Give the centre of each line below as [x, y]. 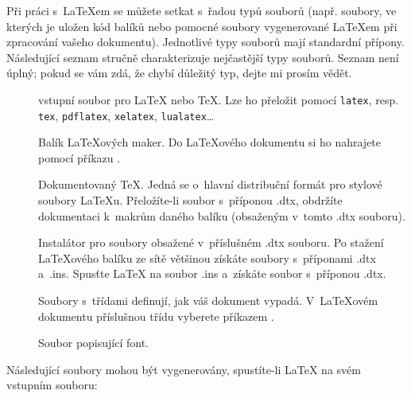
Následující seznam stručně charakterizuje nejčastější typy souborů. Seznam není [203, 57]
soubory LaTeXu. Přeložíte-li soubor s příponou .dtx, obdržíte [190, 200]
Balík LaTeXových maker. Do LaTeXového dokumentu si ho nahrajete [210, 142]
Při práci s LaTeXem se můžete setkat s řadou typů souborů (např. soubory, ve [202, 10]
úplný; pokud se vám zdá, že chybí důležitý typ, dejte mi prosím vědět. [179, 73]
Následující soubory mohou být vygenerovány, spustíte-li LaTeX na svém [184, 369]
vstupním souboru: [52, 385]
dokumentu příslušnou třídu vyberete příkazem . [156, 316]
